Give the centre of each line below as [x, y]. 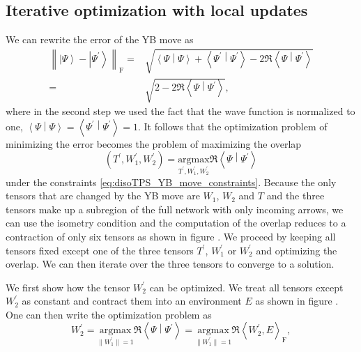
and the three [295, 196]
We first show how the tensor [68, 287]
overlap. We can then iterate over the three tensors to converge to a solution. [170, 264]
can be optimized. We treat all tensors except [246, 287]
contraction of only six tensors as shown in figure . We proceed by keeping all [171, 236]
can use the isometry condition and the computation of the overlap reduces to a [176, 223]
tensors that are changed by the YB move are [103, 196]
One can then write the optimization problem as [109, 314]
